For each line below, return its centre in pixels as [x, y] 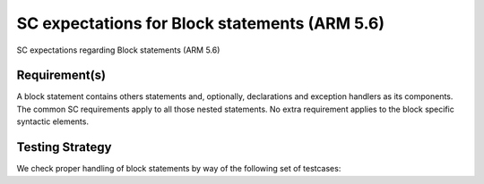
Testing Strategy [64, 147]
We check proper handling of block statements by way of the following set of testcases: [179, 169]
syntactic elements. [53, 121]
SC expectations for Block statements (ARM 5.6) [201, 23]
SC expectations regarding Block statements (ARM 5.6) [118, 50]
